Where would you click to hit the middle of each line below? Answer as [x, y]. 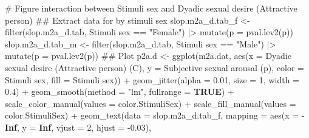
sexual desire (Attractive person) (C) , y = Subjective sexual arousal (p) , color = [154, 67]
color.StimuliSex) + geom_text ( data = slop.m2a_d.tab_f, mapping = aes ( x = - [155, 115]
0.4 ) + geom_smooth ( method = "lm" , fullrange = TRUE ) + [120, 91]
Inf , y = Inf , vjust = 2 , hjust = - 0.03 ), [78, 127]
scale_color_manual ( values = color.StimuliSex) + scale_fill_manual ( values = [151, 103]
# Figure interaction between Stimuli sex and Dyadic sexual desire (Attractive [151, 8]
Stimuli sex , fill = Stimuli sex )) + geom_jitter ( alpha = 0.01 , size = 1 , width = [152, 79]
